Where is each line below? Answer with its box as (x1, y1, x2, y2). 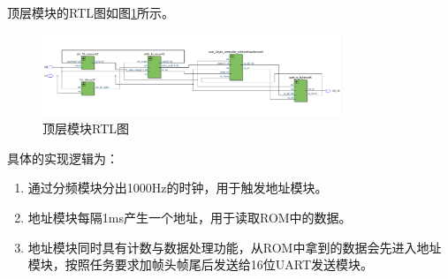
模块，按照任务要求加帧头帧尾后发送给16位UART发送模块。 (27, 255, 374, 274)
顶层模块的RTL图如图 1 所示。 (7, 4, 174, 21)
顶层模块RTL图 (42, 119, 129, 138)
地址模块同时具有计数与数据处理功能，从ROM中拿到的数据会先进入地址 (27, 238, 442, 256)
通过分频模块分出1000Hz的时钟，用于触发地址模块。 (27, 178, 328, 197)
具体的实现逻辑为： (7, 148, 118, 167)
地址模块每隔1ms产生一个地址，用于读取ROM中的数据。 (27, 208, 352, 227)
